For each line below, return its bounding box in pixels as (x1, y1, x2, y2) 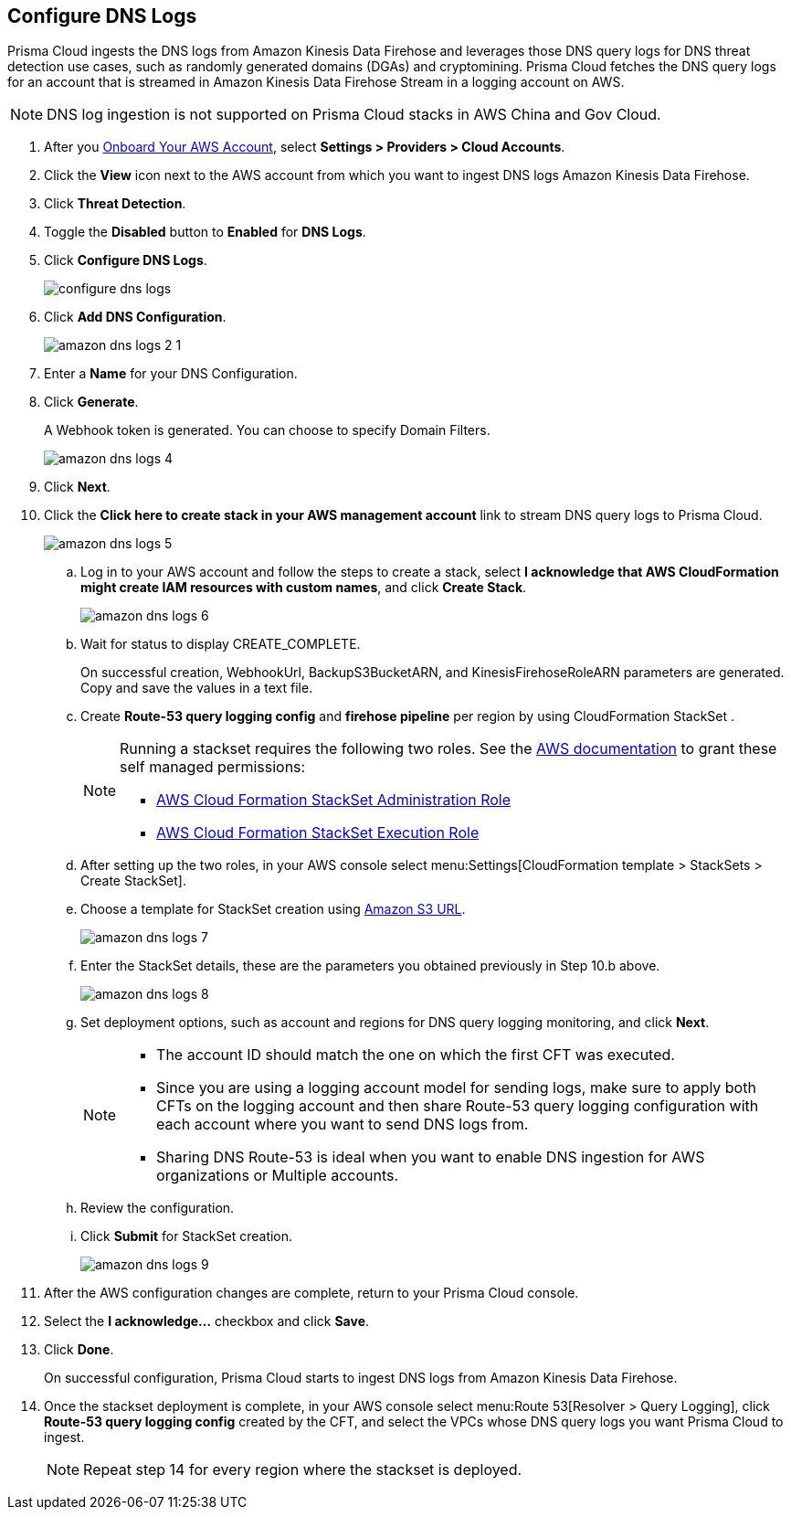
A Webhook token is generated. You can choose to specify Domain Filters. (44, 422, 490, 439)
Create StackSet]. (80, 873, 187, 889)
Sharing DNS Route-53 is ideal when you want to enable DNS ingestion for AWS (156, 1148, 705, 1167)
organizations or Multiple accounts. (156, 1166, 399, 1185)
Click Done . (44, 1342, 114, 1358)
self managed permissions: (120, 758, 306, 777)
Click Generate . (44, 394, 139, 410)
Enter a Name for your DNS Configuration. (44, 366, 298, 382)
